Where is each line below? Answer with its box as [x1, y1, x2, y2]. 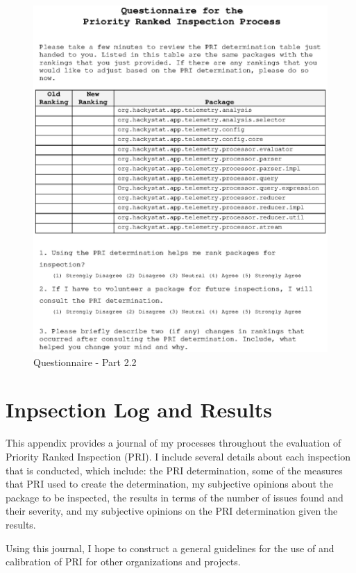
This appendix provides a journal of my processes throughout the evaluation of [6, 435, 341, 450]
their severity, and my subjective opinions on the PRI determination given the [6, 504, 338, 518]
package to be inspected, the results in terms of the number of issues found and [6, 490, 344, 504]
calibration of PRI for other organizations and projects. [6, 554, 241, 569]
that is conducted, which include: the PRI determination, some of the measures [6, 463, 343, 477]
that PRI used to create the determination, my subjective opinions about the [6, 476, 334, 491]
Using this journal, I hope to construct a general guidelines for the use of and [6, 540, 334, 555]
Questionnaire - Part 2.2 [33, 354, 137, 369]
